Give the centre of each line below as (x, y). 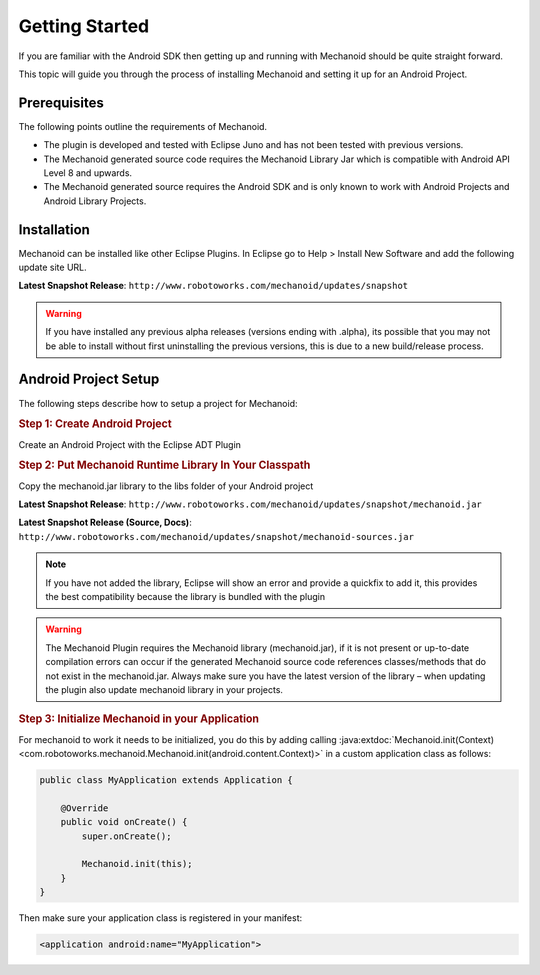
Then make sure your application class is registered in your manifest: (160, 918)
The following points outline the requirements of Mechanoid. (143, 126)
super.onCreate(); (126, 836)
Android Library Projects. (95, 201)
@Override (84, 808)
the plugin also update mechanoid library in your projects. (164, 689)
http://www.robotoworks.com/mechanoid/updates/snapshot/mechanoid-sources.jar (216, 536)
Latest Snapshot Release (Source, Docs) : (105, 522)
